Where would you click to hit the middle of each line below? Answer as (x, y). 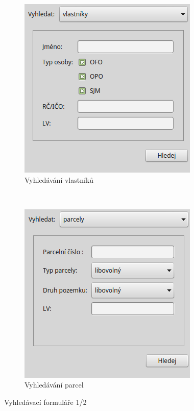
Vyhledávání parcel (54, 385)
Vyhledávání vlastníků (59, 179)
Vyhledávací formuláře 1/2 (45, 402)
